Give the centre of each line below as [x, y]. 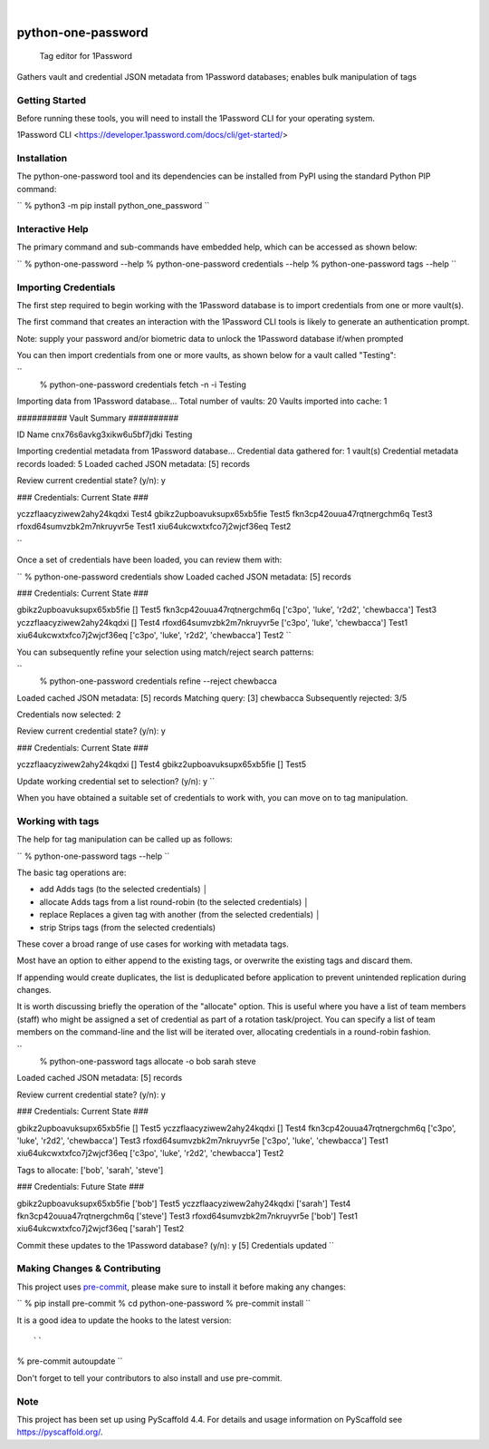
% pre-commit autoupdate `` [70, 1361]
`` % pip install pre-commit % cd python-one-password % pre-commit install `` [164, 1303]
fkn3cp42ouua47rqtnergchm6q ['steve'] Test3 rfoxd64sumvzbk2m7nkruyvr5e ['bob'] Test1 [187, 1216]
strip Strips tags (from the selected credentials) [128, 927]
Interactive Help [53, 229]
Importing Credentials [66, 287]
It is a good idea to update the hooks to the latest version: [124, 1320]
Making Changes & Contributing [89, 1269]
